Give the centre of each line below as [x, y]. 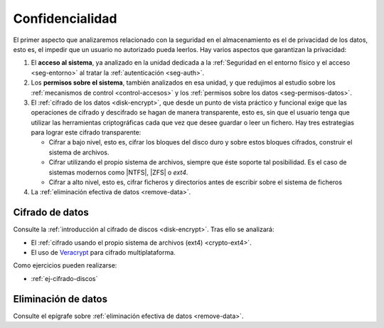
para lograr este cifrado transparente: [86, 132]
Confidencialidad [65, 18]
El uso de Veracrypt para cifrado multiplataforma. [103, 253]
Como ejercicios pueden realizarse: [65, 265]
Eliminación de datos [60, 299]
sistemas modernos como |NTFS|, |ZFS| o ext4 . [118, 172]
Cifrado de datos [51, 212]
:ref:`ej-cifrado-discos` [64, 278]
